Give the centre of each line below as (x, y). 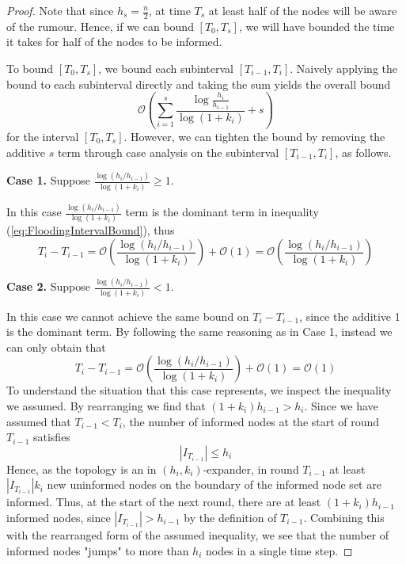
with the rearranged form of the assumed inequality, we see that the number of (198, 534)
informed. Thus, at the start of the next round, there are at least (164, 502)
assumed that (39, 421)
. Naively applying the (343, 69)
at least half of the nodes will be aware (303, 10)
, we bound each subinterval (166, 69)
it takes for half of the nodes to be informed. (114, 42)
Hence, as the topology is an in (82, 469)
